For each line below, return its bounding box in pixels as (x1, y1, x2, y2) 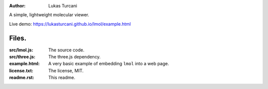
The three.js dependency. (48, 54, 101, 60)
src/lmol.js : (9, 47, 33, 53)
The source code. (48, 47, 84, 53)
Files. (9, 34, 27, 42)
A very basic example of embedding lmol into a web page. (48, 61, 169, 67)
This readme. (48, 75, 75, 81)
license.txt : (9, 67, 33, 74)
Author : (9, 3, 26, 8)
